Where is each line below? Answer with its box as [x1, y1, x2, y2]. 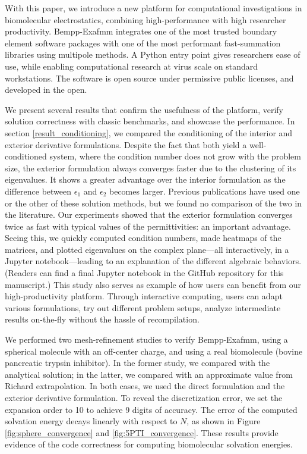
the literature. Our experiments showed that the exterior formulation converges [5, 208, 293, 221]
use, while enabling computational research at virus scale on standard [5, 60, 258, 72]
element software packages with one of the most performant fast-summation [5, 36, 281, 49]
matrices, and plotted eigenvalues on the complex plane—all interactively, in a [5, 243, 289, 255]
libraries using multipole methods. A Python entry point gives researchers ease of [5, 48, 300, 61]
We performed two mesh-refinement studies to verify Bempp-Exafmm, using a [5, 333, 288, 346]
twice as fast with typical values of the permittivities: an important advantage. [5, 220, 291, 232]
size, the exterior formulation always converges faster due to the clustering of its [5, 161, 296, 174]
